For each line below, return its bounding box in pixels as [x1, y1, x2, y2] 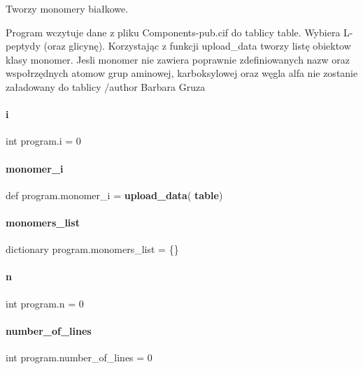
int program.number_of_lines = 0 [6, 349, 152, 364]
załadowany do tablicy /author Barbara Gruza [6, 79, 206, 94]
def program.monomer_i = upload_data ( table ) [6, 187, 223, 202]
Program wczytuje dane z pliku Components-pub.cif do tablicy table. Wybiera [6, 24, 341, 39]
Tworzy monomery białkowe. [6, 1, 129, 15]
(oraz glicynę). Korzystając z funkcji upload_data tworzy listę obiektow [43, 38, 351, 53]
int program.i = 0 [6, 133, 81, 148]
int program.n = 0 [6, 296, 84, 310]
